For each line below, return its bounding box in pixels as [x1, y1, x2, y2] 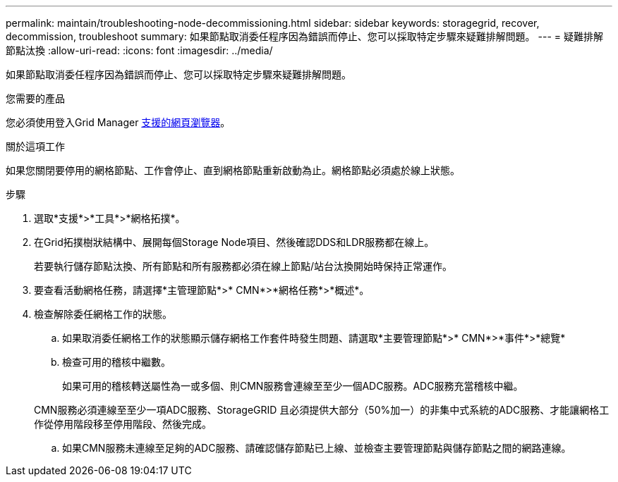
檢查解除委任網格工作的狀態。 [34, 308, 172, 320]
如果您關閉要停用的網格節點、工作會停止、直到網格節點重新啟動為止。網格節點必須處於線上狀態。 [6, 164, 460, 176]
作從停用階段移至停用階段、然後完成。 [34, 418, 212, 430]
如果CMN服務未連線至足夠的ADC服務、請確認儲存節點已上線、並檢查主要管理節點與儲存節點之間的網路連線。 [62, 442, 571, 454]
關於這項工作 [6, 140, 65, 152]
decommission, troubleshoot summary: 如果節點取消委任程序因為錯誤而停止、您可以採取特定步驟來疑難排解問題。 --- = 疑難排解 [6, 30, 604, 42]
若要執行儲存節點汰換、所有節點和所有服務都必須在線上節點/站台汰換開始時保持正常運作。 [34, 260, 453, 272]
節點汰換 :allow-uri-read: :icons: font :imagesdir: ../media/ [6, 44, 273, 56]
